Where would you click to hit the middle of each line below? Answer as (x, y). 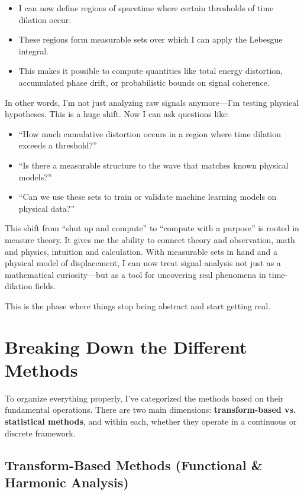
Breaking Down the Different (126, 346)
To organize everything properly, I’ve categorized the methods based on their (144, 398)
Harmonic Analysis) (67, 482)
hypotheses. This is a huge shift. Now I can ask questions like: (117, 114)
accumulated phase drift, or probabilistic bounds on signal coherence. (144, 82)
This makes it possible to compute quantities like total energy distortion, (151, 71)
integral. (34, 51)
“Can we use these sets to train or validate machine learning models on (148, 197)
